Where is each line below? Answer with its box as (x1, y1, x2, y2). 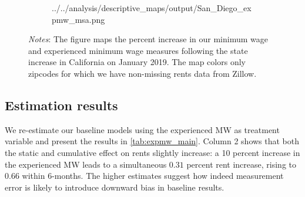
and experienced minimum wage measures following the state (28, 44, 248, 56)
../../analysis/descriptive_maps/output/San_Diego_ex (52, 2, 252, 13)
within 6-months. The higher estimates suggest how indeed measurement (22, 169, 284, 182)
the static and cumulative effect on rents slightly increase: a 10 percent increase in (5, 146, 300, 158)
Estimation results (5, 96, 118, 114)
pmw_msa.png (52, 13, 105, 25)
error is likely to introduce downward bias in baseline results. (5, 181, 224, 193)
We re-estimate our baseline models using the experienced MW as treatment (5, 123, 280, 135)
